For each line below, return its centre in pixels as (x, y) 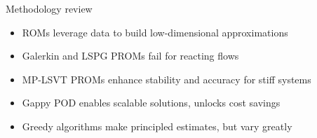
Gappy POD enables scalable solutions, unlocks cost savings (151, 103)
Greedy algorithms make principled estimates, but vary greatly (157, 126)
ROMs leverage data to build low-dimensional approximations (155, 32)
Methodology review (49, 8)
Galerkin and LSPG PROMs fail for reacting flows (130, 56)
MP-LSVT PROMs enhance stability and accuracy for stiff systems (167, 79)
